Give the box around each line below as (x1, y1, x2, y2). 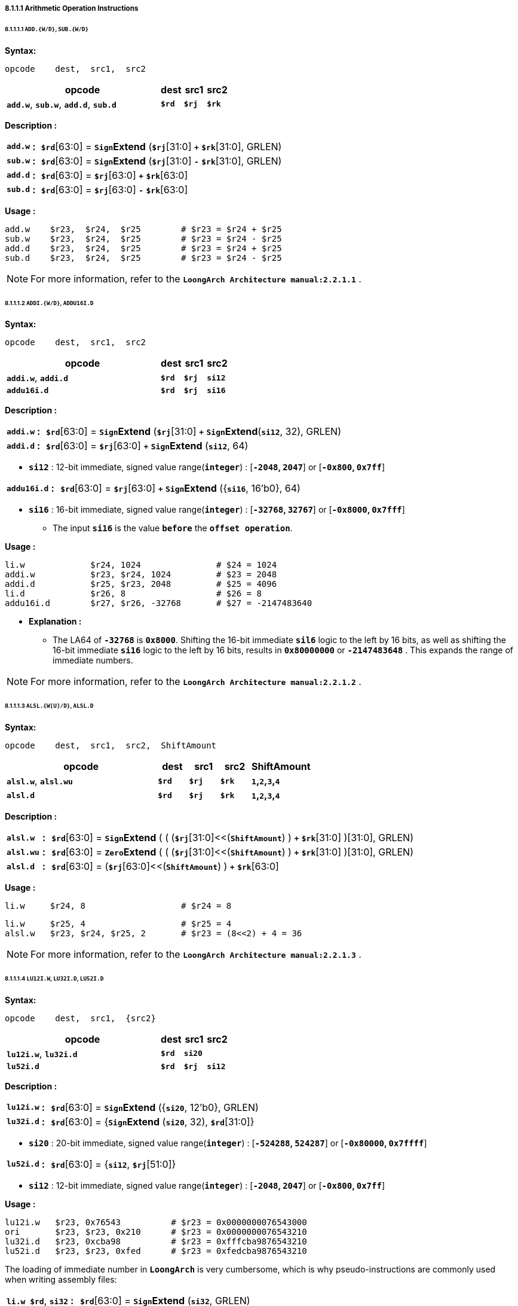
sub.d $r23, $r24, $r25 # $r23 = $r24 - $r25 (5, 252, 282, 263)
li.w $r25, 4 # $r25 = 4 (5, 919, 232, 929)
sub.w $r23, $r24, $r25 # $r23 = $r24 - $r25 (5, 233, 282, 243)
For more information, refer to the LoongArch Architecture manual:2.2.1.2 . (30, 675, 361, 688)
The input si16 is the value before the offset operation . (53, 523, 293, 534)
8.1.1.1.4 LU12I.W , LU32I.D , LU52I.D (5, 975, 104, 982)
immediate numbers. (53, 655, 133, 666)
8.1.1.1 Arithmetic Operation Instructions (5, 4, 139, 13)
